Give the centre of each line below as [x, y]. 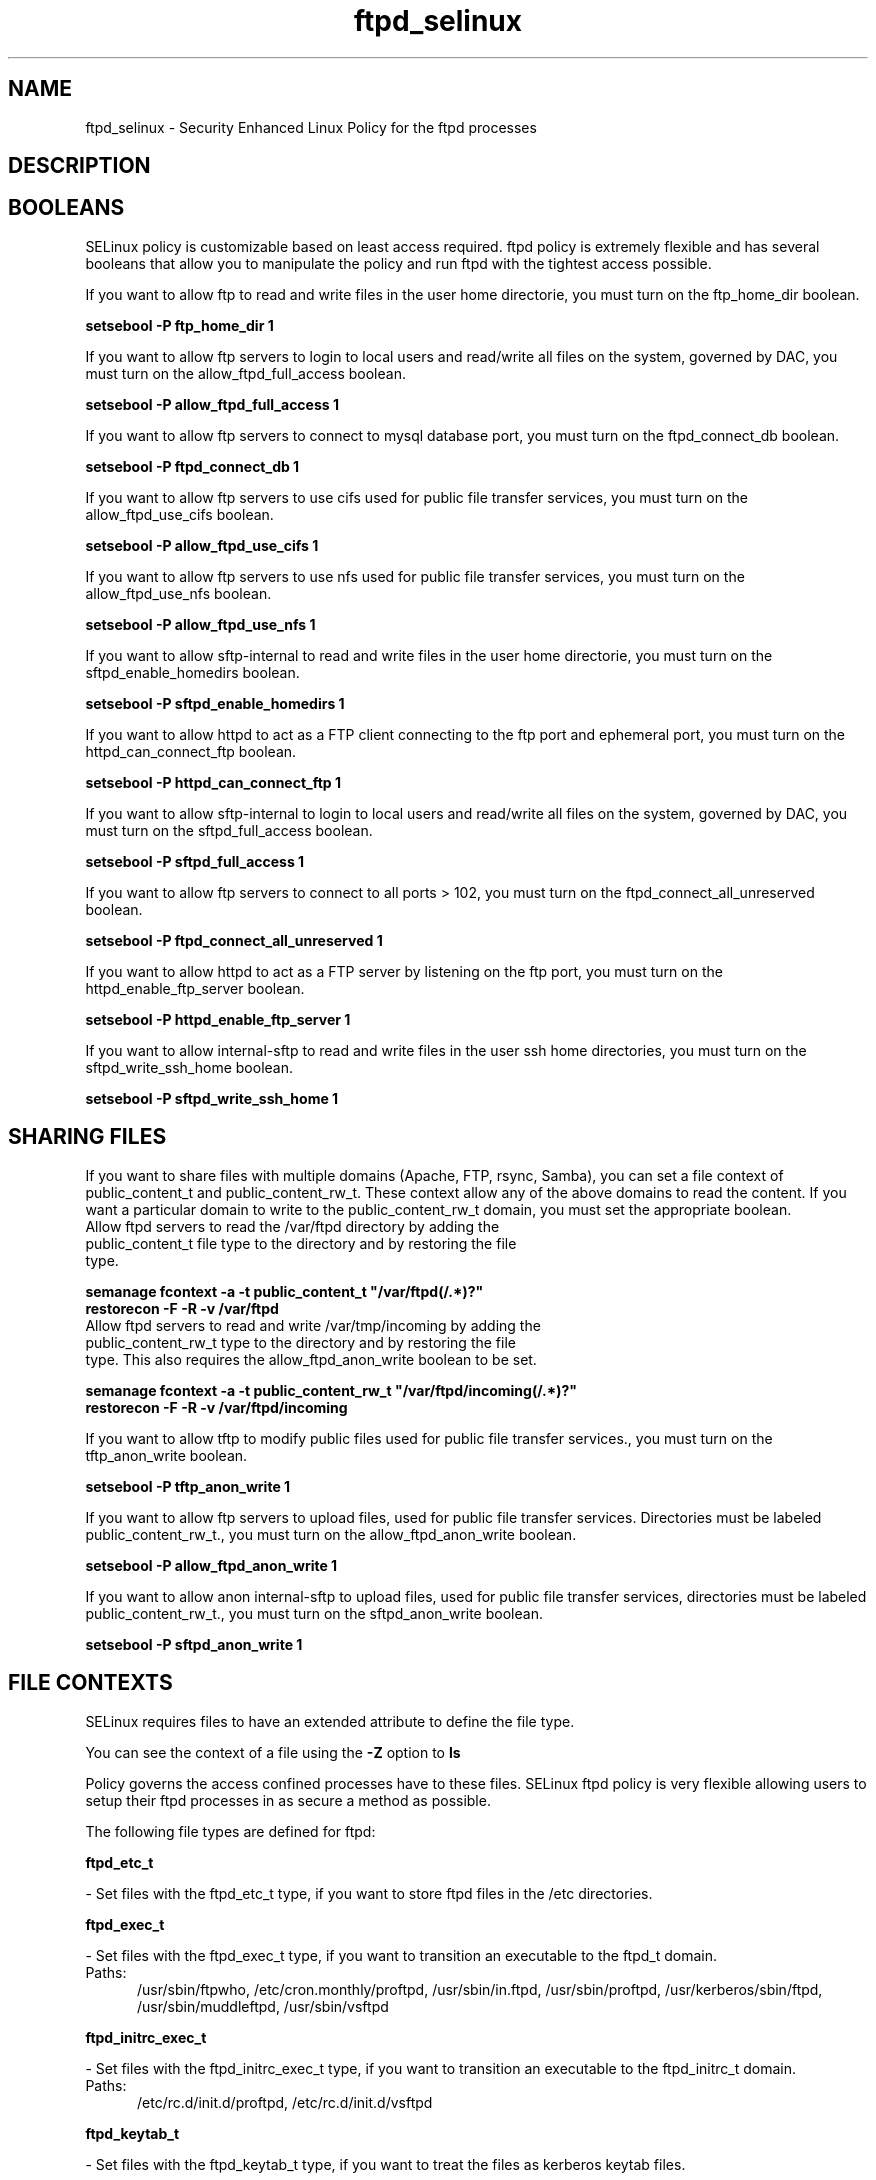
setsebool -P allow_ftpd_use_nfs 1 [200, 624]
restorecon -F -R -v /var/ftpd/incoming [216, 1407]
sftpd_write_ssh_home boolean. [189, 1067]
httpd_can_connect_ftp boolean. [191, 751]
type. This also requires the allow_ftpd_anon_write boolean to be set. [311, 1359]
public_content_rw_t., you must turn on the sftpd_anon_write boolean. [314, 1613]
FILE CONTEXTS [90, 1683]
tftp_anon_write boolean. [166, 1455]
